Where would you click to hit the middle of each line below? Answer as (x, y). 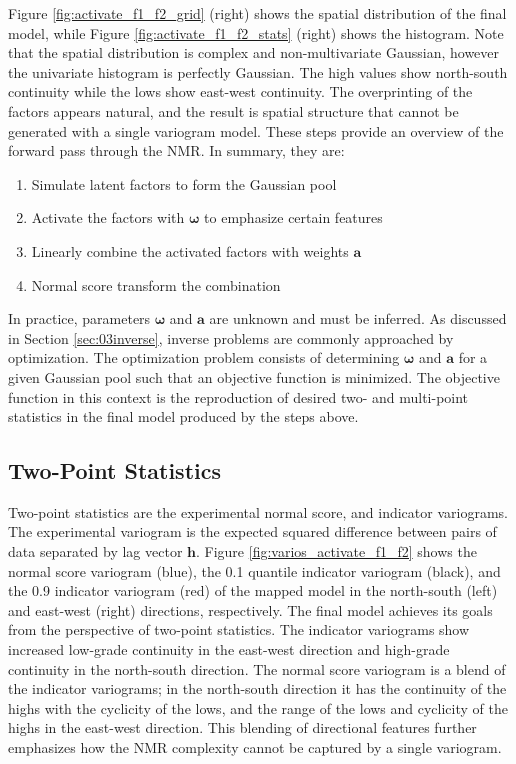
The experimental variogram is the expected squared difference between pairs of (252, 531)
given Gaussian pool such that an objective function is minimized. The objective (254, 376)
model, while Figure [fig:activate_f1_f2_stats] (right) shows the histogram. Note (256, 32)
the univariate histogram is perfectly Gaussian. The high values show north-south (258, 71)
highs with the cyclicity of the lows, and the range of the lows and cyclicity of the (258, 707)
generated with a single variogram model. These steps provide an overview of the (256, 130)
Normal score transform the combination (156, 284)
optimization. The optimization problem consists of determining (204, 357)
